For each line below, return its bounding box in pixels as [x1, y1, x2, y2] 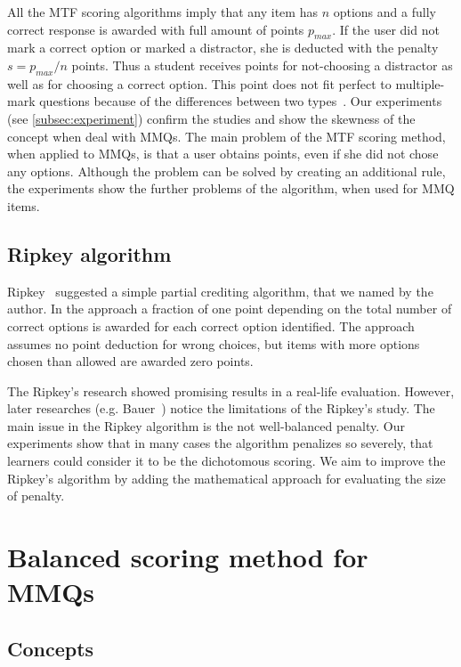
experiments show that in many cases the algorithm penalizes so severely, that [7, 434, 433, 452]
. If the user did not [332, 20, 440, 38]
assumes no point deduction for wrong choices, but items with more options [7, 334, 420, 353]
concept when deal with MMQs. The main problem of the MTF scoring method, [7, 126, 446, 145]
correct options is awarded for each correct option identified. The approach [7, 316, 415, 335]
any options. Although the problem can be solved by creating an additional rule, [7, 161, 446, 180]
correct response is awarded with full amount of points [7, 20, 304, 38]
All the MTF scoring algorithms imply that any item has [7, 3, 318, 20]
